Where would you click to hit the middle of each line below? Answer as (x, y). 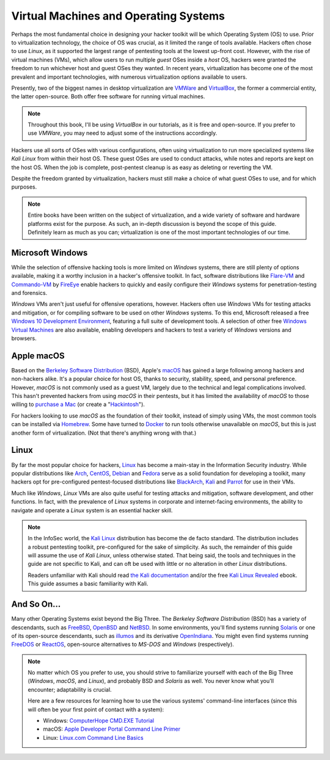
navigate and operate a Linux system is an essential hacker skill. (92, 510)
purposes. (24, 187)
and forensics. (29, 293)
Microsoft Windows (50, 252)
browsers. (24, 338)
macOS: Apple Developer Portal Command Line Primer (112, 729)
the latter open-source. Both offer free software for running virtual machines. (108, 96)
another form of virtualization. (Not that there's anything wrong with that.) (104, 433)
